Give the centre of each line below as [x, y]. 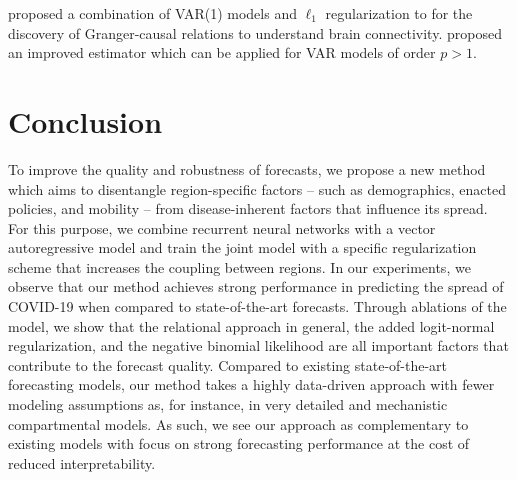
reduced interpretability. [82, 462]
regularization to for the [399, 13]
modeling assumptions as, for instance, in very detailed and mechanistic [228, 404]
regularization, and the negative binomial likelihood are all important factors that [258, 345]
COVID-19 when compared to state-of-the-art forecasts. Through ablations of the [257, 306]
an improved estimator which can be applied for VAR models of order [222, 52]
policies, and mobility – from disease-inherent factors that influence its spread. [248, 208]
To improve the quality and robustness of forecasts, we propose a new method [247, 168]
